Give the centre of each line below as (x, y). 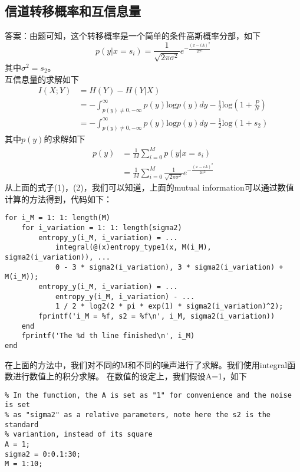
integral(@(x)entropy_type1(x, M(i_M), (133, 248)
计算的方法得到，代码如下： (58, 199)
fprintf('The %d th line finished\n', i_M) (108, 336)
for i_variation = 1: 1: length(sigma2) (102, 228)
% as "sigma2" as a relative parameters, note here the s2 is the (138, 415)
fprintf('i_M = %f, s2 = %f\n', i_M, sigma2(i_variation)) (157, 316)
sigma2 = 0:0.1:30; (43, 454)
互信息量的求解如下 (42, 79)
